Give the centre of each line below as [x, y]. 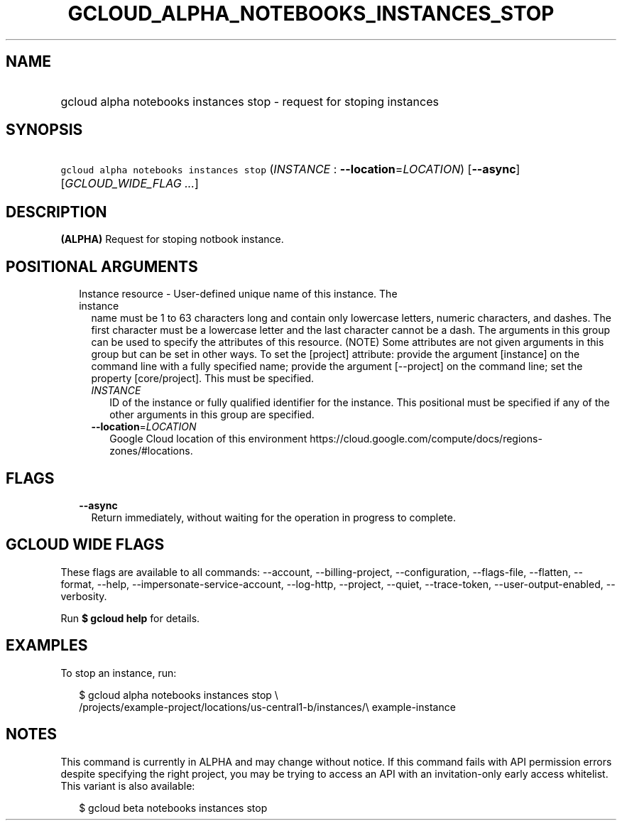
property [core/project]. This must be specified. [203, 379]
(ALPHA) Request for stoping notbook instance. [172, 239]
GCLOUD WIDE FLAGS [85, 545]
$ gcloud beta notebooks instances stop [173, 808]
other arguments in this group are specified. [212, 415]
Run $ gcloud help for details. [130, 618]
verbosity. [84, 596]
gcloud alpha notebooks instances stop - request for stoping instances [250, 101]
